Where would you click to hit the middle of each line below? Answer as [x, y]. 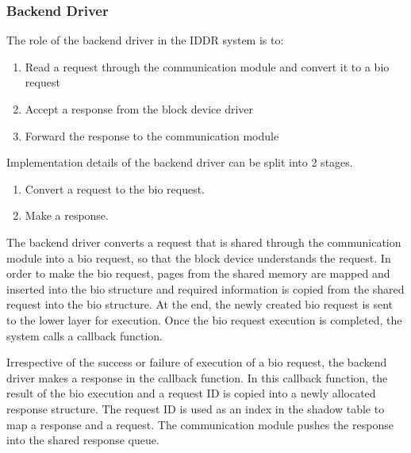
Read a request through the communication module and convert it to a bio [207, 66]
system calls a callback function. [85, 335]
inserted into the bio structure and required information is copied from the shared [205, 288]
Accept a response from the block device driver [139, 109]
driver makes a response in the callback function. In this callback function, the [197, 377]
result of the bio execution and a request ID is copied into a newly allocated [191, 393]
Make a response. [67, 215]
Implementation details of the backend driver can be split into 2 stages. [180, 162]
